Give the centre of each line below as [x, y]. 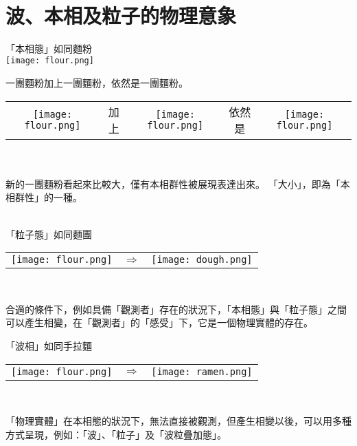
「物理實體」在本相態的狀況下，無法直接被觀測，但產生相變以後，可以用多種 [178, 421]
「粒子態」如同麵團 [49, 234]
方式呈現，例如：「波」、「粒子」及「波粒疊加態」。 [116, 434]
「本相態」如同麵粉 [49, 48]
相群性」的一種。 [44, 197]
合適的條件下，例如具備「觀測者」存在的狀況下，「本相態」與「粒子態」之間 [176, 309]
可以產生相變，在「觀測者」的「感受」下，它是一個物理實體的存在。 [159, 322]
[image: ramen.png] [202, 371]
